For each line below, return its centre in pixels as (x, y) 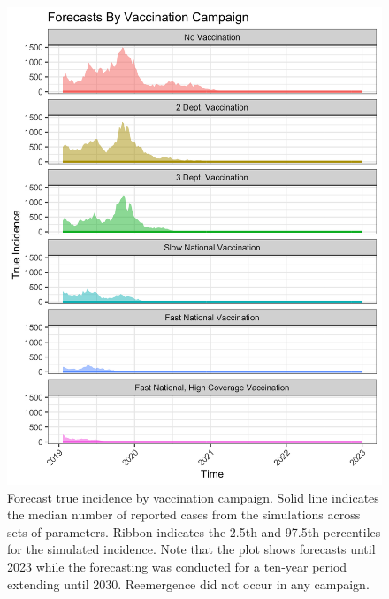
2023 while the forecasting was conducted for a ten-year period (177, 566)
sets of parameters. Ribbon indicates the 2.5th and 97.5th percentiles (194, 531)
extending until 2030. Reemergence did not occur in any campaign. (188, 584)
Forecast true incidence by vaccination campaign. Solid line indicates (193, 497)
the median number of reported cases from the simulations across (184, 515)
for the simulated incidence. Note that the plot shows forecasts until (191, 549)
